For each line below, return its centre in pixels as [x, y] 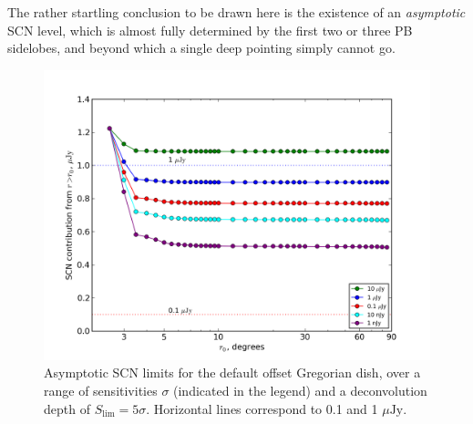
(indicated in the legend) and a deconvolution [300, 390]
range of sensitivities [101, 390]
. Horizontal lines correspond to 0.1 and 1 [262, 408]
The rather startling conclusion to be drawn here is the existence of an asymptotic [236, 12]
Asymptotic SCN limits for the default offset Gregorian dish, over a [232, 372]
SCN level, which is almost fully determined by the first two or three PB [210, 30]
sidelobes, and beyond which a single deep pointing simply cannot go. [201, 48]
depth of [67, 408]
